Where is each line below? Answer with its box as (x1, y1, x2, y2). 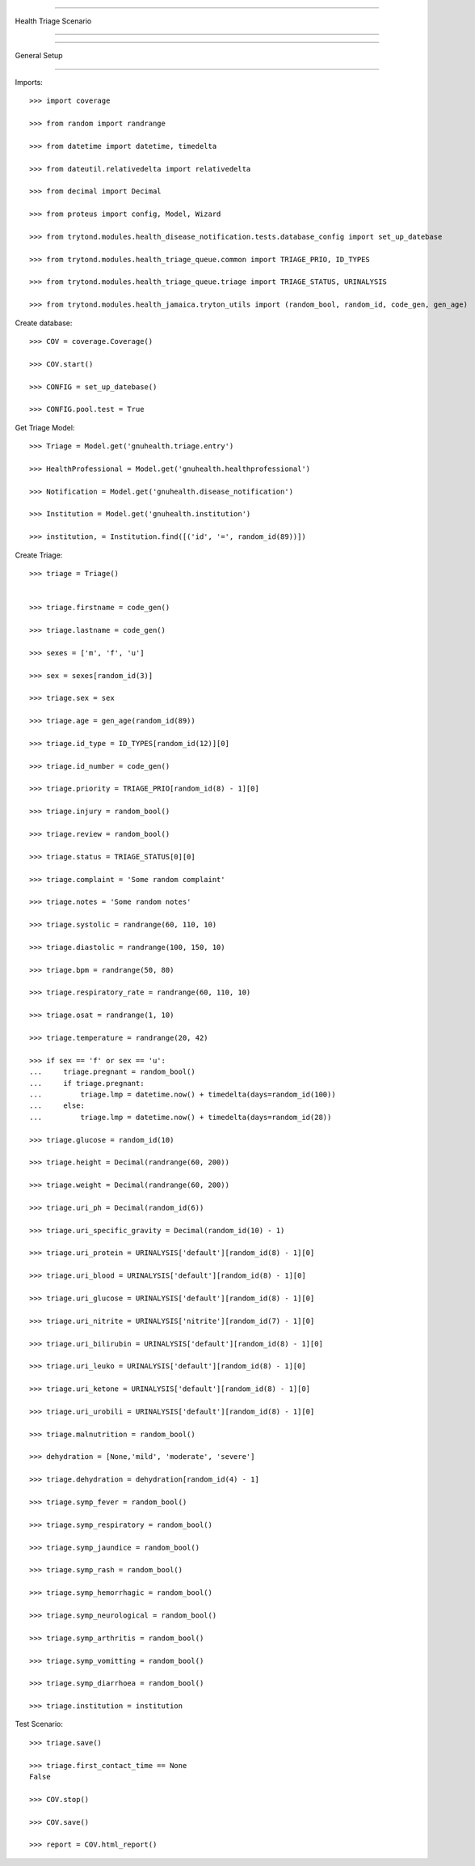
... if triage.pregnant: (29, 1079, 145, 1088)
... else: (29, 1101, 85, 1110)
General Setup (15, 51, 64, 61)
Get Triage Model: (15, 422, 75, 432)
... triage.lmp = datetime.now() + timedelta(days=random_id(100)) (29, 1089, 336, 1099)
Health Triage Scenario (15, 16, 92, 26)
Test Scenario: (15, 1720, 64, 1729)
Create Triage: (15, 550, 63, 560)
